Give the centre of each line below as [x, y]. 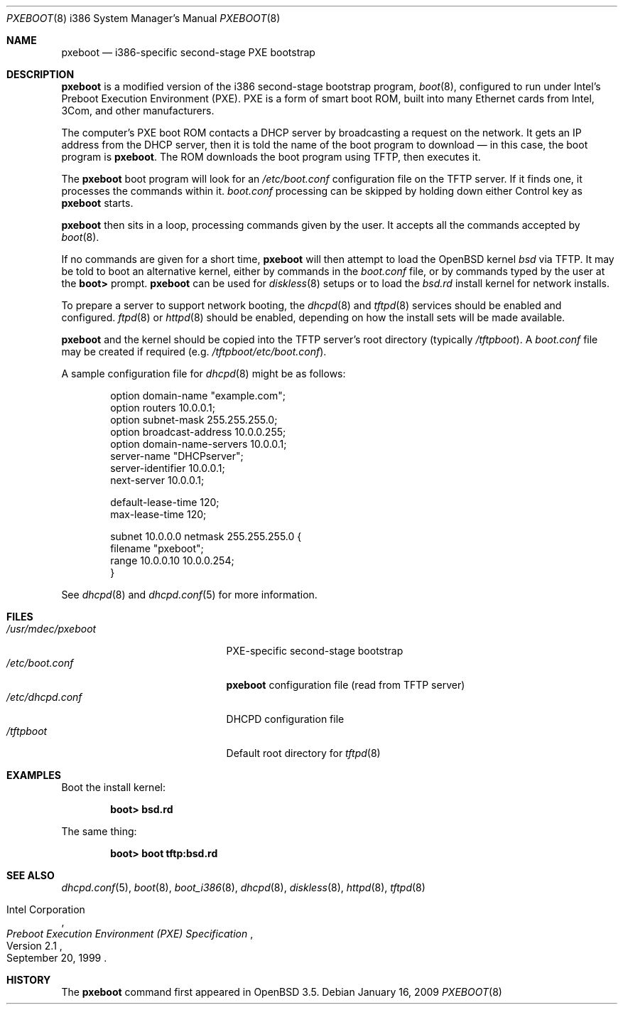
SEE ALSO [31, 875]
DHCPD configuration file [285, 719]
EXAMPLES [34, 775]
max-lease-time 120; [158, 514]
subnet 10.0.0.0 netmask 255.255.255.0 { [206, 536]
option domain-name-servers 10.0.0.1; [199, 444]
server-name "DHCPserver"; [177, 456]
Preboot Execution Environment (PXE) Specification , [130, 934]
